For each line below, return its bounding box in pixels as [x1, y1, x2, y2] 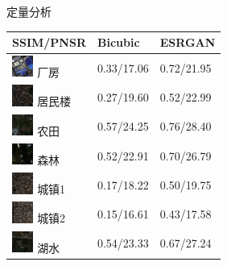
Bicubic [97, 34, 140, 51]
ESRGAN [159, 34, 216, 51]
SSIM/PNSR [12, 34, 86, 51]
